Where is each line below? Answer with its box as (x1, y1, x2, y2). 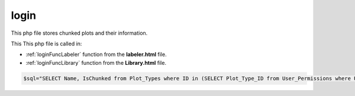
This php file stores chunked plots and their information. (11, 29, 148, 37)
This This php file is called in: (11, 40, 82, 47)
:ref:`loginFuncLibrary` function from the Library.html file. (25, 59, 167, 66)
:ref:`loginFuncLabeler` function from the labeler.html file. (25, 51, 167, 58)
